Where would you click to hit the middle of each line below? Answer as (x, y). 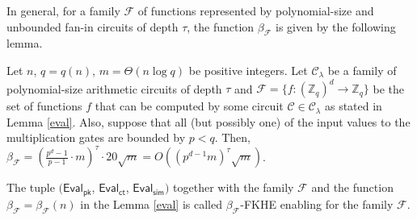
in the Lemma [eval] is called (151, 203)
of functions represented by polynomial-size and (256, 10)
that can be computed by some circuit (189, 106)
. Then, (232, 137)
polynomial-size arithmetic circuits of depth (114, 88)
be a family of (362, 70)
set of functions (44, 106)
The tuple (31, 187)
